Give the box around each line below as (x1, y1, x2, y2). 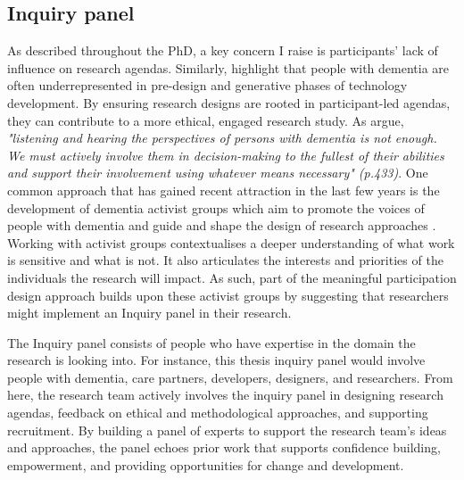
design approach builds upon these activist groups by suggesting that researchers (7, 286, 449, 304)
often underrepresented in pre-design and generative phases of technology (7, 76, 408, 95)
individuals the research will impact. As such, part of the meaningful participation (7, 268, 457, 286)
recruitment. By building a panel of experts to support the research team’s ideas (7, 420, 447, 439)
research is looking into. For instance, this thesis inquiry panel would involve (7, 351, 426, 369)
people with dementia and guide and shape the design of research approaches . (7, 216, 436, 235)
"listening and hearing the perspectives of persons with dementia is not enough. (7, 128, 437, 147)
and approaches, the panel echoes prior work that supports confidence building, (7, 438, 441, 457)
